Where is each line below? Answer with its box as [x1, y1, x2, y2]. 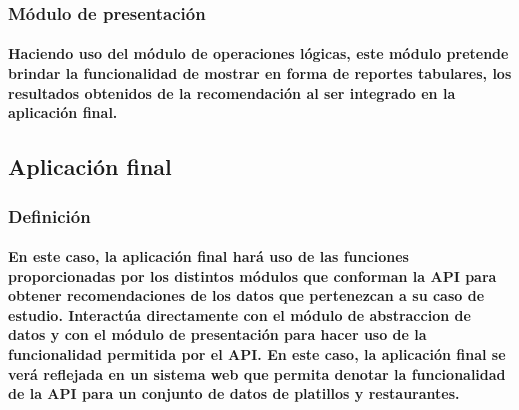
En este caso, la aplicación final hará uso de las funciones [8, 246, 409, 267]
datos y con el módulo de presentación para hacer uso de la [8, 324, 427, 345]
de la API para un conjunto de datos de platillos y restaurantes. [8, 383, 460, 404]
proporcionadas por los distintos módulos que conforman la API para [8, 265, 497, 286]
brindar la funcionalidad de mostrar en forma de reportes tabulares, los [8, 63, 512, 84]
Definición [8, 203, 91, 228]
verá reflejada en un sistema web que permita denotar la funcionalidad [8, 363, 506, 384]
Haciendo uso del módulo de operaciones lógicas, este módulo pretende [8, 43, 509, 64]
